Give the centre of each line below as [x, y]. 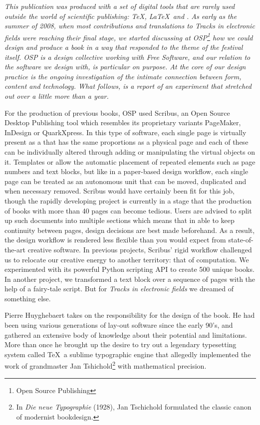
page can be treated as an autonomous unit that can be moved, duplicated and [126, 181]
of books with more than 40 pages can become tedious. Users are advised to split [128, 210]
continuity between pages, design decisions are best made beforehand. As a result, [130, 230]
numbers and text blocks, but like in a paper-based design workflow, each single [127, 171]
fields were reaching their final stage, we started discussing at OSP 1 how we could [129, 36]
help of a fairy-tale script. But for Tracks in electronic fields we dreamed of [119, 289]
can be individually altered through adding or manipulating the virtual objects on [130, 151]
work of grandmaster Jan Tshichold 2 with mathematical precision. [106, 365]
